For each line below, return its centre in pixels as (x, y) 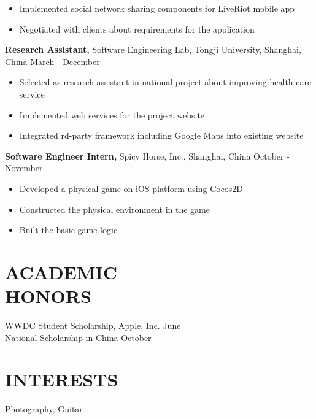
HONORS (48, 296)
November (24, 168)
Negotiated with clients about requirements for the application (137, 29)
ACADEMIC (61, 271)
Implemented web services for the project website (112, 114)
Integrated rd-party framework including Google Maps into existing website (161, 135)
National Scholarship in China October (78, 337)
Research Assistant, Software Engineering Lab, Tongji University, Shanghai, (153, 49)
